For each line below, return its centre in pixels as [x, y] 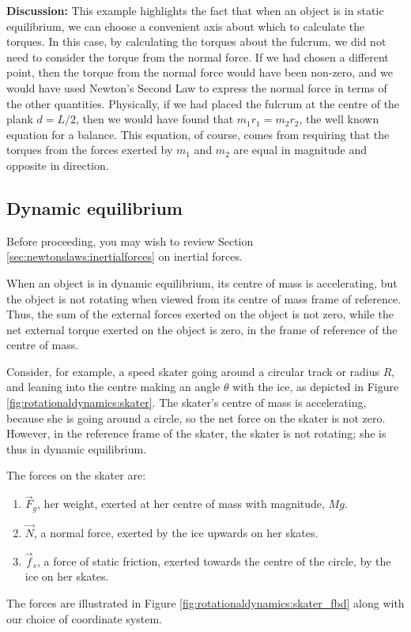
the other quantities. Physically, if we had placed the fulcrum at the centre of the [203, 103]
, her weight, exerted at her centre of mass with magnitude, [181, 504]
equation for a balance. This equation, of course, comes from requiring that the [198, 134]
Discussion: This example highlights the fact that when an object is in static [195, 10]
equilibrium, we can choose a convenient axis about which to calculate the [186, 26]
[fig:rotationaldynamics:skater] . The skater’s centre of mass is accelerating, [187, 403]
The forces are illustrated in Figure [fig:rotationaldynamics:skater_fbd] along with [205, 602]
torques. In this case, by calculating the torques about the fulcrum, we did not [196, 41]
